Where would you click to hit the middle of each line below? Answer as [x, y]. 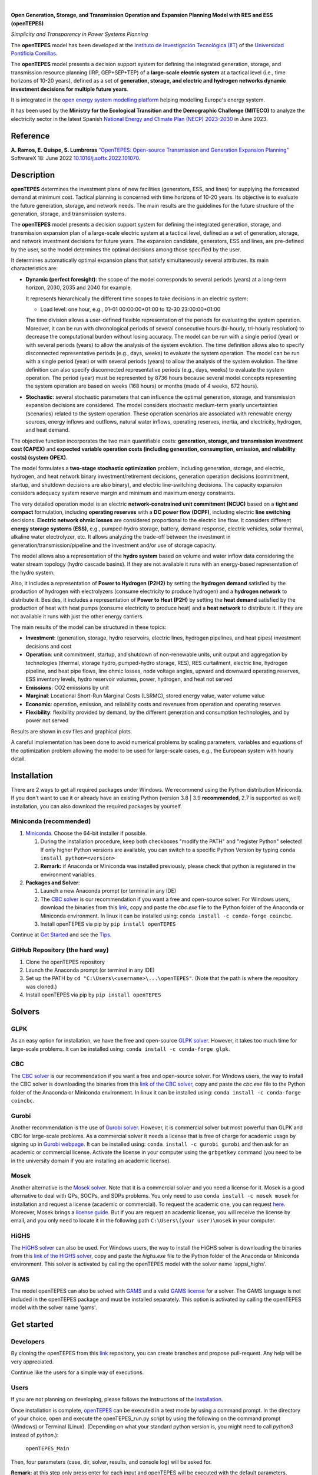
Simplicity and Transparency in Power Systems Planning [79, 34]
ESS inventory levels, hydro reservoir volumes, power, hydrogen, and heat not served [129, 679]
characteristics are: [34, 268]
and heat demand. [48, 430]
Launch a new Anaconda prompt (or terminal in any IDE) [108, 891]
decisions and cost [49, 646]
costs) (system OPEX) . [39, 457]
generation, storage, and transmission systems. [69, 214]
